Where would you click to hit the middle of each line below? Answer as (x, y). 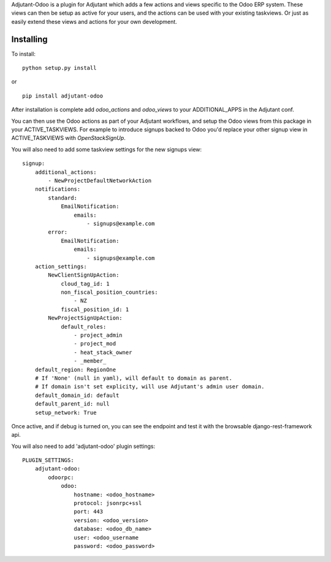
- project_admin (98, 335)
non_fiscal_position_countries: (110, 292)
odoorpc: (61, 477)
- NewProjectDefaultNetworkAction (100, 180)
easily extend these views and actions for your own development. (94, 21)
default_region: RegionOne (75, 369)
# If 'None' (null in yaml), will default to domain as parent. (133, 378)
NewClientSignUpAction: (84, 275)
